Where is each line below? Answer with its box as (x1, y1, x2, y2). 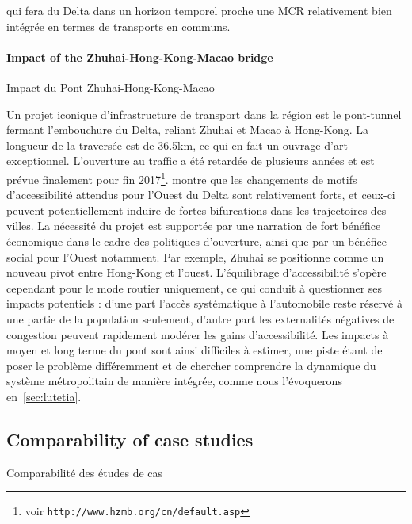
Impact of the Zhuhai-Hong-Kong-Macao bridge (6, 48, 273, 65)
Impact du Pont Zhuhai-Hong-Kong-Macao (6, 78, 215, 95)
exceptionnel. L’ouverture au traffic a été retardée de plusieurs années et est (6, 152, 375, 169)
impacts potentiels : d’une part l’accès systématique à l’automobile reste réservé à (6, 295, 402, 312)
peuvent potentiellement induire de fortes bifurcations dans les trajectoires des (6, 201, 387, 218)
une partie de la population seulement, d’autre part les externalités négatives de (6, 310, 395, 327)
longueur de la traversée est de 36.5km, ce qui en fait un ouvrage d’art (6, 136, 348, 153)
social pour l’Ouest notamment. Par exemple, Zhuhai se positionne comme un (6, 248, 384, 265)
